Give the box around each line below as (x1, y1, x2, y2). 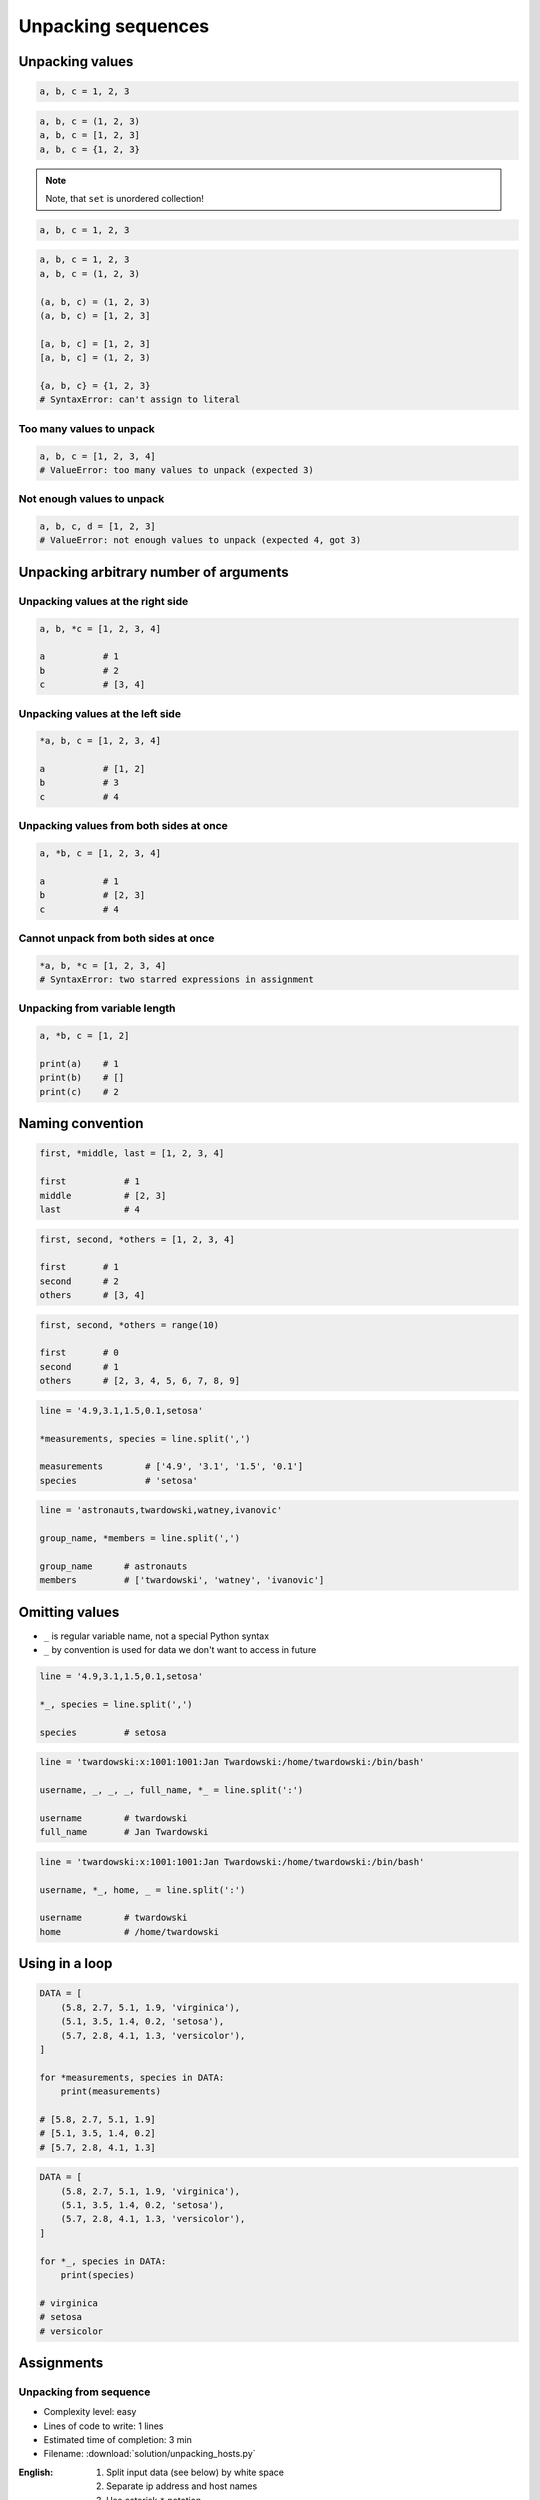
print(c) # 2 (39, 1086, 120, 1097)
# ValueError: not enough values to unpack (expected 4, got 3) (39, 535, 362, 546)
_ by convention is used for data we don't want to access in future (43, 1644, 317, 1656)
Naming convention (18, 1115, 144, 1132)
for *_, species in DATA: (39, 2255, 167, 2267)
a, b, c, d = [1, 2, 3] (39, 521, 157, 532)
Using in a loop (18, 1955, 113, 1972)
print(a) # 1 (39, 1058, 120, 1069)
